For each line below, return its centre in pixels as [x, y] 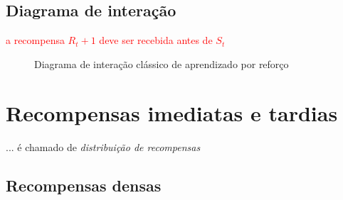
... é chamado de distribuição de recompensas [103, 146]
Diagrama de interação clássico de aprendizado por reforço [162, 63]
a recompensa [35, 40]
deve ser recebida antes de [156, 40]
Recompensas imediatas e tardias [172, 112]
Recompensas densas [84, 185]
